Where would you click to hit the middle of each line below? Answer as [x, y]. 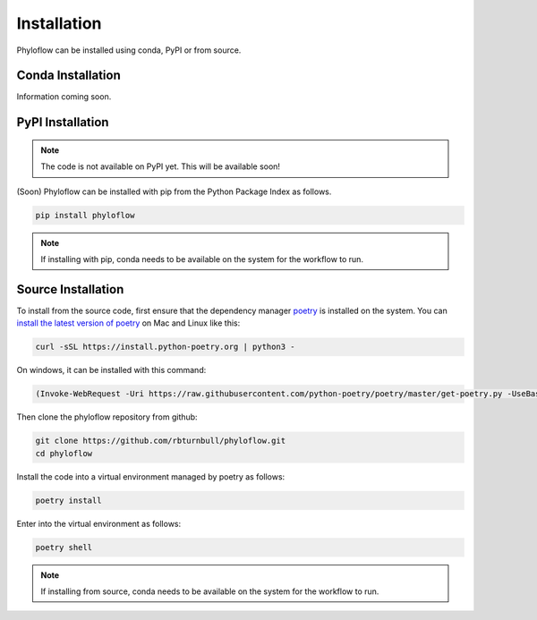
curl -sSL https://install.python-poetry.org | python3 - [165, 347]
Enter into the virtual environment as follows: [99, 523]
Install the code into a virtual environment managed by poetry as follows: [151, 476]
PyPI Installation [63, 122]
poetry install [68, 500]
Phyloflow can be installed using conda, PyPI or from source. [129, 50]
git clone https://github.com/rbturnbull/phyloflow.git [161, 441]
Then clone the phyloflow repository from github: [107, 417]
